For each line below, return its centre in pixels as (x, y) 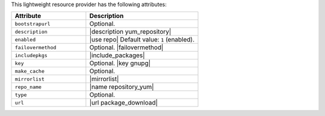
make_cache (30, 71)
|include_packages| (117, 55)
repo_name (28, 87)
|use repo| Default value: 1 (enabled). (142, 40)
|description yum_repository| (130, 32)
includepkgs (31, 55)
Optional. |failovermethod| (126, 47)
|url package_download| (124, 103)
